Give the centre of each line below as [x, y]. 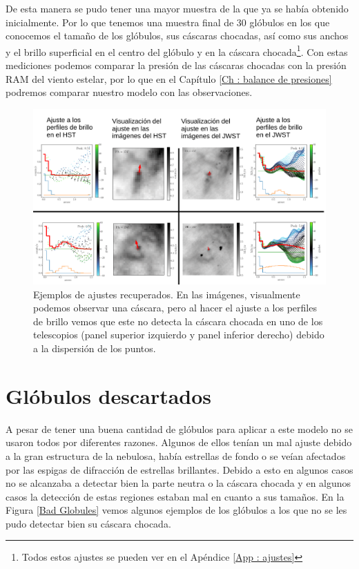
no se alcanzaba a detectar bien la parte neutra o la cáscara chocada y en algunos [178, 483]
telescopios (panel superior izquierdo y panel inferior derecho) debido [179, 335]
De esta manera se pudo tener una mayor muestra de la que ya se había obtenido [177, 8]
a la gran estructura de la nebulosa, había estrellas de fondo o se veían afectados [176, 455]
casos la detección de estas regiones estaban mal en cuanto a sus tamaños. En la [175, 496]
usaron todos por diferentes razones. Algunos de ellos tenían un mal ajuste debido [179, 442]
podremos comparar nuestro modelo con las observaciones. [129, 92]
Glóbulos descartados [109, 395]
